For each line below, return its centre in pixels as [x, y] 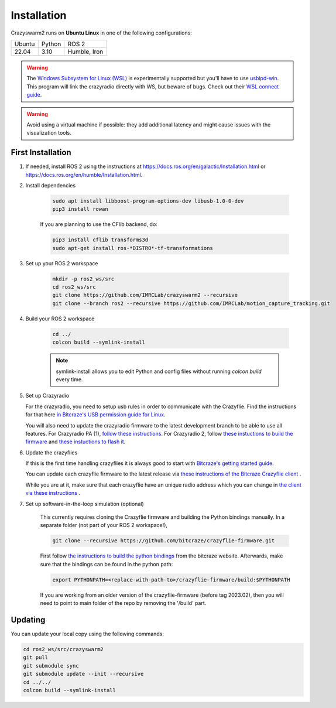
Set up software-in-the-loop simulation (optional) [85, 504]
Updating [28, 620]
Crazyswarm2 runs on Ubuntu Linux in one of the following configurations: [102, 33]
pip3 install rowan [80, 209]
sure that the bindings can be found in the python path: [107, 564]
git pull [36, 658]
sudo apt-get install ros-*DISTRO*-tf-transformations [133, 248]
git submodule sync [51, 666]
